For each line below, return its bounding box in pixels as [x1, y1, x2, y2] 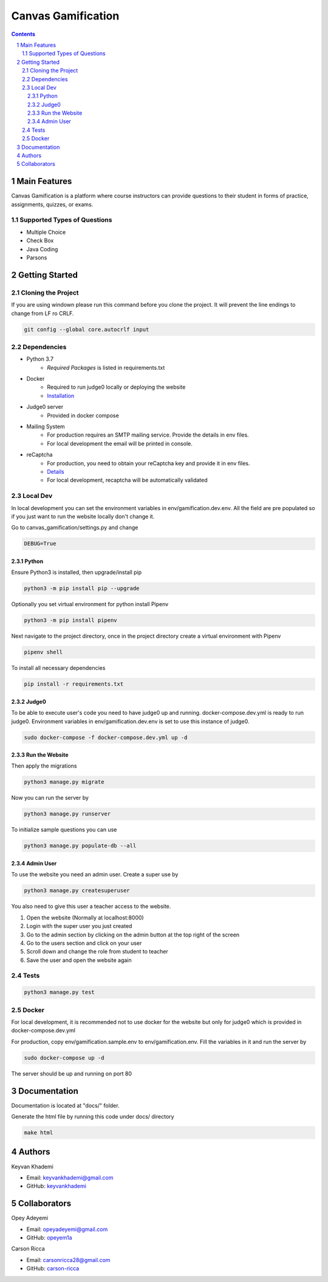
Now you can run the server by [11, 794, 89, 802]
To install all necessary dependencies [11, 664, 106, 672]
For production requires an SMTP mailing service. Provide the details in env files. [47, 431, 249, 438]
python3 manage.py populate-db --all [24, 842, 137, 850]
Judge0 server [26, 403, 64, 411]
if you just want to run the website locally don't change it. [11, 513, 155, 520]
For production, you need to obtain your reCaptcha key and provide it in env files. [47, 459, 250, 467]
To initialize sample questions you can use [11, 826, 117, 833]
